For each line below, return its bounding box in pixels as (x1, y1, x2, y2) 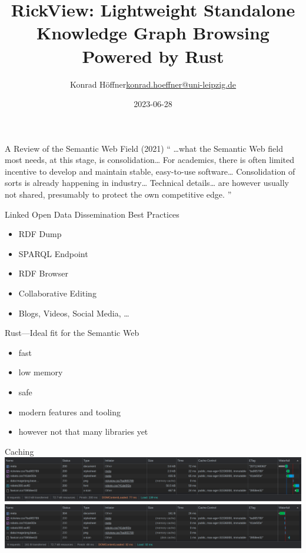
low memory (18, 366, 63, 378)
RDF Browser (18, 267, 68, 279)
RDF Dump (18, 228, 62, 240)
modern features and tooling (18, 405, 121, 418)
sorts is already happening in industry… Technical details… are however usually (5, 176, 289, 189)
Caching (5, 445, 34, 457)
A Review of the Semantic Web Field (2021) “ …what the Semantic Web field (5, 142, 283, 154)
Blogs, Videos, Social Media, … (18, 307, 129, 319)
